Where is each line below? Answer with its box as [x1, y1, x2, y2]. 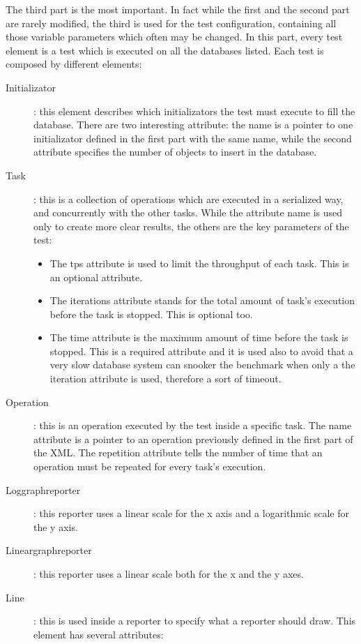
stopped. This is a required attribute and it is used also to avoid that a [49, 343, 353, 358]
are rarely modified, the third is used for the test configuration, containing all [6, 15, 337, 30]
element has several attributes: [33, 627, 164, 641]
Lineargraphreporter [6, 543, 92, 557]
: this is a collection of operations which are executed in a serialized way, [33, 191, 344, 206]
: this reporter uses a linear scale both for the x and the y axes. [33, 567, 304, 581]
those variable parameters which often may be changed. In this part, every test [6, 29, 343, 44]
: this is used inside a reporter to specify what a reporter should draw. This [33, 613, 356, 628]
